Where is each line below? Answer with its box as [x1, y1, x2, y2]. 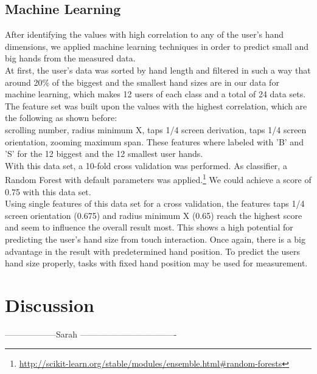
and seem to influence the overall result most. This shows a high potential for [5, 221, 293, 234]
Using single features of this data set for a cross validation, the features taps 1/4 [5, 197, 305, 210]
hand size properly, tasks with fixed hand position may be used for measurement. [5, 257, 308, 269]
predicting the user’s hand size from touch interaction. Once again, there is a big [5, 232, 306, 245]
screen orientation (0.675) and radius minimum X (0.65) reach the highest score [5, 209, 302, 221]
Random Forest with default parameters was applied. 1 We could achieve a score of [5, 171, 312, 185]
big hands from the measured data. [5, 52, 136, 64]
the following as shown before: [5, 111, 117, 124]
